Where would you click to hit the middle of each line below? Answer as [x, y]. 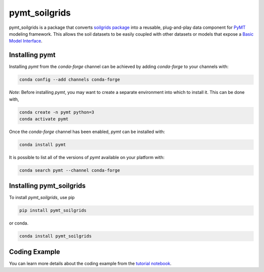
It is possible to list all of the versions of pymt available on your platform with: [87, 157]
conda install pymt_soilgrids [55, 236]
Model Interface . [26, 41]
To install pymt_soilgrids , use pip [42, 198]
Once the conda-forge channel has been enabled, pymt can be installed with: [87, 132]
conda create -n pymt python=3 [57, 112]
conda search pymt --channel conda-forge [70, 170]
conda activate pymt [44, 119]
